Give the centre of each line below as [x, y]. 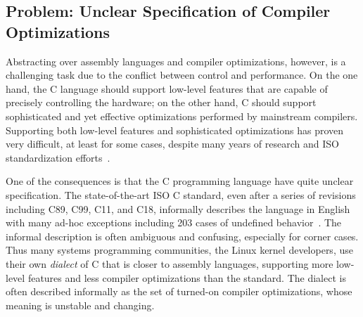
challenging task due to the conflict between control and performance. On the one [182, 75]
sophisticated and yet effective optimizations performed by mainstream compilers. [182, 116]
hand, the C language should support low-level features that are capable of [167, 88]
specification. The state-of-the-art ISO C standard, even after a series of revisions [181, 194]
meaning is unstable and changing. [80, 305]
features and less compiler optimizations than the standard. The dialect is [187, 277]
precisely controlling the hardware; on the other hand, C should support [161, 102]
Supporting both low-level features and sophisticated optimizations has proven [175, 130]
